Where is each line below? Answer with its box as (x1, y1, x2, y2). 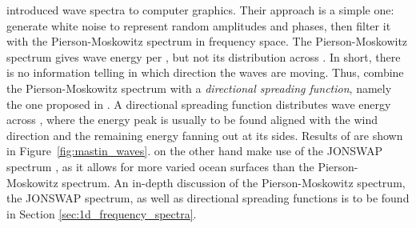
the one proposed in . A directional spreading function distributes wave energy (6, 95, 391, 112)
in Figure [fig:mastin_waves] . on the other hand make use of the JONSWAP (6, 142, 382, 159)
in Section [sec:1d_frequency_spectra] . (6, 205, 197, 222)
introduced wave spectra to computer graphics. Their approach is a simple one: (6, 2, 394, 18)
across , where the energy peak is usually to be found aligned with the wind (6, 111, 378, 128)
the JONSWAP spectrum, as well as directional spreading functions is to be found (6, 190, 410, 206)
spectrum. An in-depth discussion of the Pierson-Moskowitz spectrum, (62, 174, 406, 190)
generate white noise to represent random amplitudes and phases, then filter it (6, 17, 391, 34)
